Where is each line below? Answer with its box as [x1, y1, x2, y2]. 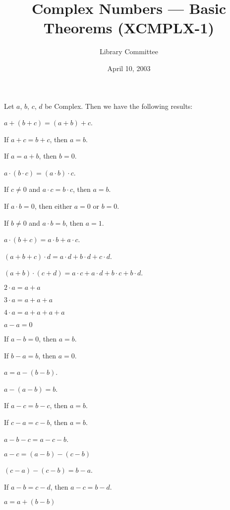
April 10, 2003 [107, 63, 151, 73]
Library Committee [99, 46, 159, 57]
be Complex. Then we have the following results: [45, 100, 193, 111]
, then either [34, 201, 72, 211]
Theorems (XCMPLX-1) [43, 17, 215, 38]
